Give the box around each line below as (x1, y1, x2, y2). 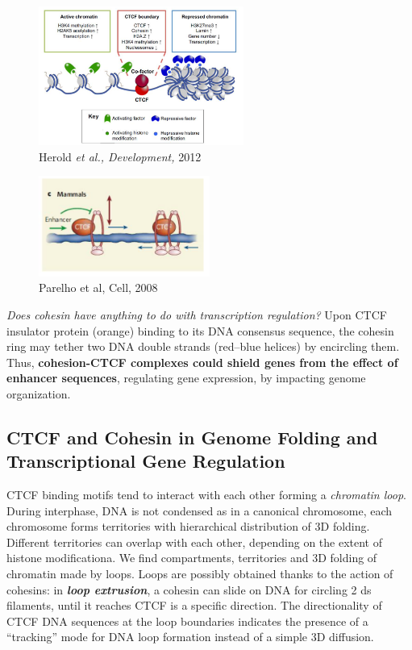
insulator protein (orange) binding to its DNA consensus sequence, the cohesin (6, 322, 394, 339)
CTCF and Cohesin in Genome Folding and (6, 424, 378, 449)
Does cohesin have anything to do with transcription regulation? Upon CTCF (6, 306, 387, 323)
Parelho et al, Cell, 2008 (39, 279, 158, 296)
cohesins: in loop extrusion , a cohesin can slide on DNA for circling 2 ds (6, 581, 372, 598)
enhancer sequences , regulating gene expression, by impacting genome (6, 369, 366, 386)
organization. (6, 385, 71, 402)
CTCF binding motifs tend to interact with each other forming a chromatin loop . (6, 486, 406, 503)
